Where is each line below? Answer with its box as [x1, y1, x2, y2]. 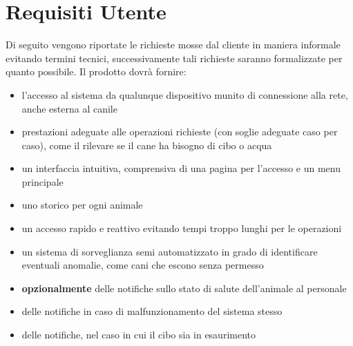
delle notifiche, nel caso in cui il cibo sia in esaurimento [21, 327, 256, 342]
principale [21, 174, 64, 189]
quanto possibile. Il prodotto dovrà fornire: [6, 64, 187, 79]
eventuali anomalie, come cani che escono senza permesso [21, 258, 264, 272]
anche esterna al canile [21, 101, 117, 115]
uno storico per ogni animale [21, 198, 143, 212]
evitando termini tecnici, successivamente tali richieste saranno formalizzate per [6, 50, 343, 65]
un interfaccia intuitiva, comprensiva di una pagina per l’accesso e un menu [21, 161, 341, 175]
